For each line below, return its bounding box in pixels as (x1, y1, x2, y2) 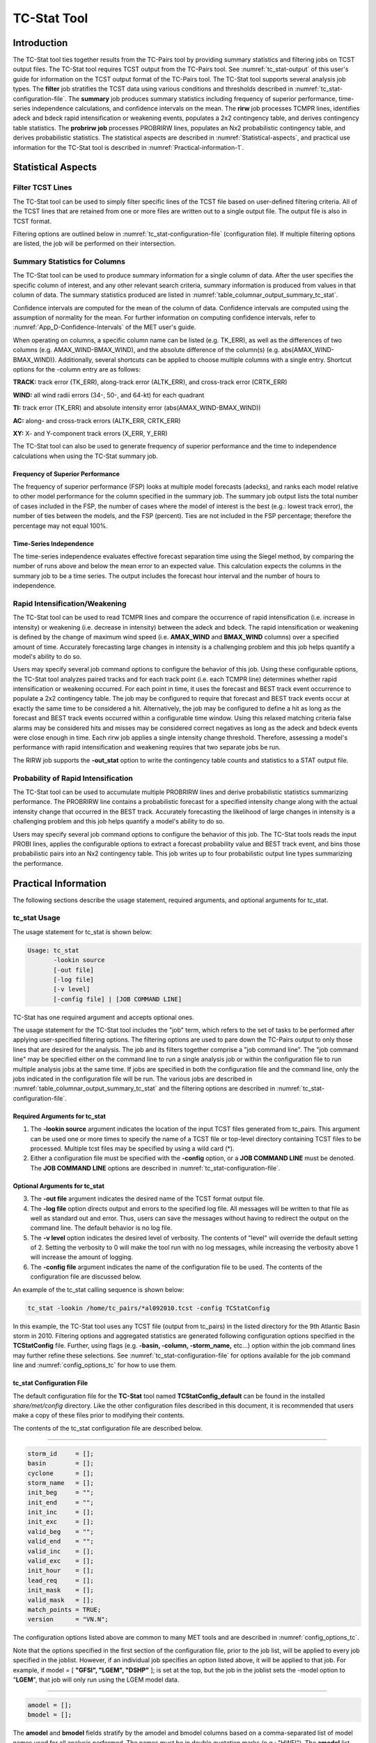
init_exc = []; (27, 1518, 94, 1526)
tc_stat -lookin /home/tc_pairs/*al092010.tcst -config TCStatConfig (27, 1304, 270, 1312)
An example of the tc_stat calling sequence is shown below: (13, 1285, 185, 1293)
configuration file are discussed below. (30, 1272, 142, 1281)
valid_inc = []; (27, 1547, 94, 1555)
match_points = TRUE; (27, 1606, 102, 1613)
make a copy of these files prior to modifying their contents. (13, 1411, 185, 1419)
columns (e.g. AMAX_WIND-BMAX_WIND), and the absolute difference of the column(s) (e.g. (13, 346, 280, 354)
